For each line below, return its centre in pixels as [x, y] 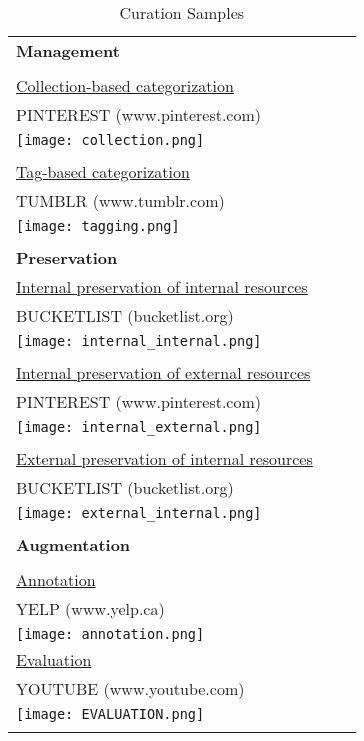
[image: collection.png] [110, 140]
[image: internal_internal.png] [139, 341]
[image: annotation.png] [110, 634]
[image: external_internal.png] [139, 513]
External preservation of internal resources [164, 458]
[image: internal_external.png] [139, 427]
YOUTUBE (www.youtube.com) [130, 688]
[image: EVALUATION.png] [110, 714]
